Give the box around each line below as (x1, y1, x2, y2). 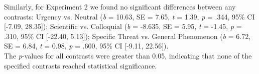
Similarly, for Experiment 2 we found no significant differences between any (4, 1, 236, 11)
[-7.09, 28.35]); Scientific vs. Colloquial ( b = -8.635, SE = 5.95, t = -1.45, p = (4, 21, 242, 31)
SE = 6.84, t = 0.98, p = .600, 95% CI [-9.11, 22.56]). (4, 40, 169, 51)
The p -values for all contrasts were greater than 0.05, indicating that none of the (4, 50, 252, 60)
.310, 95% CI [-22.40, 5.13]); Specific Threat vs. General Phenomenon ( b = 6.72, (4, 30, 251, 41)
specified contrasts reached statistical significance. (4, 60, 157, 70)
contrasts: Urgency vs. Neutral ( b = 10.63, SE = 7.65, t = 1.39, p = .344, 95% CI (4, 11, 255, 21)
